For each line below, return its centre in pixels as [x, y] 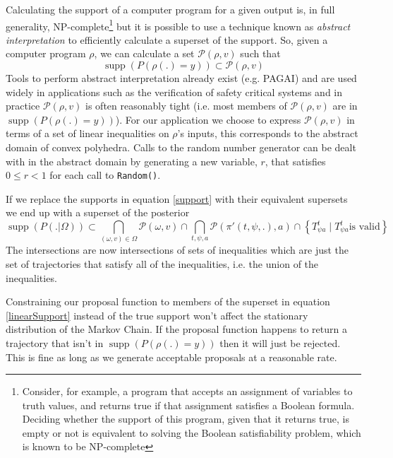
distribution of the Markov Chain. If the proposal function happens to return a [176, 329]
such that [260, 53]
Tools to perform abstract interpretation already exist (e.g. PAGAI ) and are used [181, 78]
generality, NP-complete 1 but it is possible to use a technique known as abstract [178, 25]
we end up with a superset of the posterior [98, 212]
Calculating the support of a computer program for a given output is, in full [170, 9]
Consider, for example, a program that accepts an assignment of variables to [187, 391]
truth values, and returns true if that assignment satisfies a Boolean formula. [188, 405]
